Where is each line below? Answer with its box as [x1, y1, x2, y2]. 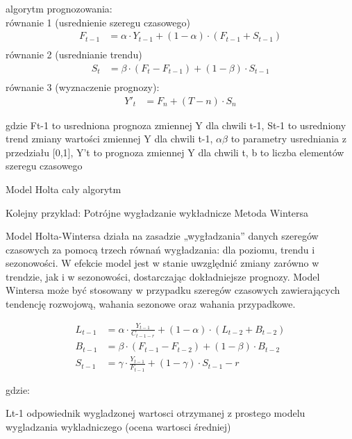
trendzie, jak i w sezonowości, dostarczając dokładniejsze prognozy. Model [6, 269, 320, 283]
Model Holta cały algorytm [6, 181, 121, 196]
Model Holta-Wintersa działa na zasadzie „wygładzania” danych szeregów [6, 229, 319, 243]
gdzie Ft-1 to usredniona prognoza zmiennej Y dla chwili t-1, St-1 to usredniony [6, 117, 346, 132]
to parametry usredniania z [231, 131, 346, 146]
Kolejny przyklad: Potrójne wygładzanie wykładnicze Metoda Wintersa [6, 205, 309, 219]
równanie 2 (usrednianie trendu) [6, 47, 142, 62]
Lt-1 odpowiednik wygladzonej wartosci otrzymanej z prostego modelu [6, 406, 305, 420]
